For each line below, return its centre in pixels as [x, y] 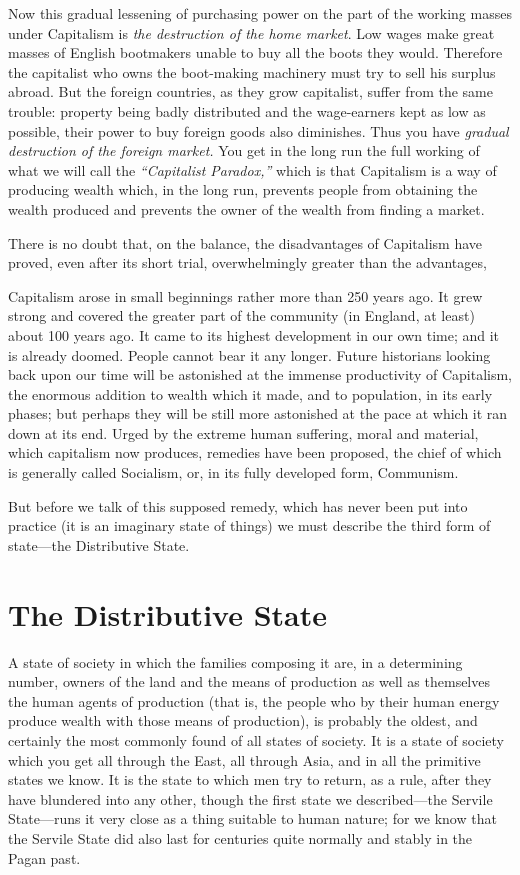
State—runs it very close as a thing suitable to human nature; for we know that [252, 818]
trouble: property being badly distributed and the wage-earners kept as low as [247, 110]
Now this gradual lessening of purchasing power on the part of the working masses [260, 13]
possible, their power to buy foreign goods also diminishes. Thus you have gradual [258, 130]
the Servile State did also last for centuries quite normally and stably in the [240, 837]
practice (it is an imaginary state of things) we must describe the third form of [249, 525]
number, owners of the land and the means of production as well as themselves [249, 681]
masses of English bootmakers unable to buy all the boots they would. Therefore [255, 52]
